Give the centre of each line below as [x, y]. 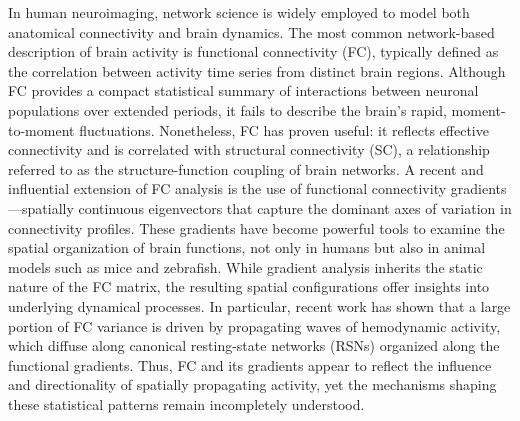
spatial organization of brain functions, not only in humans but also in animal [247, 247]
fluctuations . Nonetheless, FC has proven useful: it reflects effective [284, 129]
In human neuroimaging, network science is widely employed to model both [239, 12]
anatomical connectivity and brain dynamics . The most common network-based [251, 31]
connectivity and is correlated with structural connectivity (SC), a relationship [249, 149]
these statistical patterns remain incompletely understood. [186, 403]
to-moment [41, 129]
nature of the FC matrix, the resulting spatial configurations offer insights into [249, 286]
